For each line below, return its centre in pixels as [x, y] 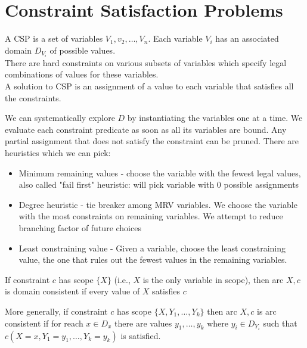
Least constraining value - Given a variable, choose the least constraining [152, 248]
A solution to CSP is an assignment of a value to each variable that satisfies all [149, 86]
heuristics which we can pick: [58, 152]
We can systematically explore [60, 118]
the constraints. [33, 97]
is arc [266, 311]
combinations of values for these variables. [82, 74]
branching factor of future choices [80, 227]
